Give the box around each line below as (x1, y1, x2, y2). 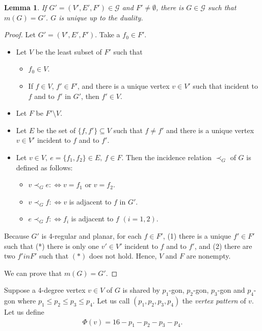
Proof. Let (4, 29, 36, 40)
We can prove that (4, 267, 62, 278)
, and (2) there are (194, 240, 252, 251)
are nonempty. (186, 250, 231, 261)
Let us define (4, 307, 44, 317)
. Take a (95, 29, 120, 40)
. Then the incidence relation (121, 151, 212, 162)
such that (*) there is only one (4, 240, 99, 251)
